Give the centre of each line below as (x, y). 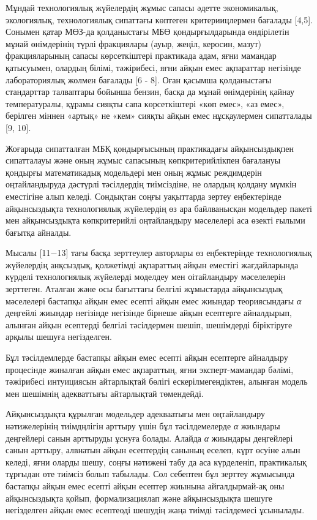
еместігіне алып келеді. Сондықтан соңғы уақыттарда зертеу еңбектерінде (144, 196)
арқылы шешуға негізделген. (59, 337)
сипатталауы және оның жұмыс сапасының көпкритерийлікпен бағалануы (143, 160)
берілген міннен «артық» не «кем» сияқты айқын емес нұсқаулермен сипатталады (159, 115)
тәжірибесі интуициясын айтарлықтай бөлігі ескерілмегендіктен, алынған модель (157, 381)
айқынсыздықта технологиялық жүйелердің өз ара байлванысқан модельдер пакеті (159, 208)
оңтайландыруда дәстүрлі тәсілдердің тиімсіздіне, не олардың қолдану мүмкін (151, 184)
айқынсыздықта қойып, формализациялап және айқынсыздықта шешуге (139, 498)
